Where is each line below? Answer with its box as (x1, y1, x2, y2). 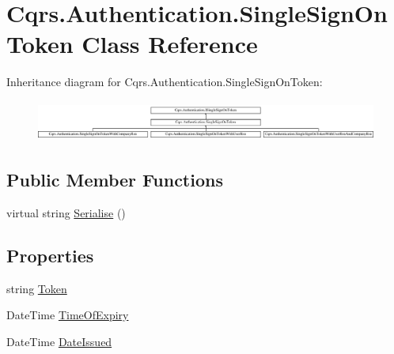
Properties (6, 243, 94, 267)
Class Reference (81, 28, 258, 60)
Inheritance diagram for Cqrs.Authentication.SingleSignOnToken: (6, 73, 323, 90)
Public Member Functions (6, 168, 223, 192)
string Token (6, 280, 67, 296)
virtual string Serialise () (6, 204, 126, 220)
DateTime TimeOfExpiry (6, 307, 129, 323)
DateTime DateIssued (6, 333, 112, 349)
